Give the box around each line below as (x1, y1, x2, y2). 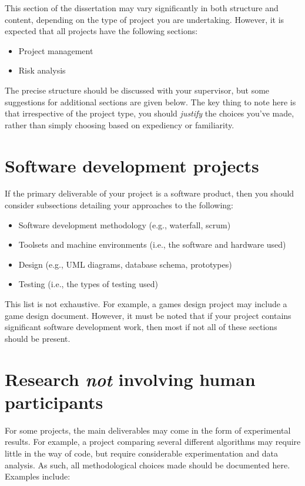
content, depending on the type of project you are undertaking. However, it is (5, 13, 284, 25)
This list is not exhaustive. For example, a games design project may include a (5, 298, 287, 310)
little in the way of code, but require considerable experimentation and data (5, 447, 278, 459)
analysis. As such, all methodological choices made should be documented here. (5, 458, 290, 471)
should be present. (5, 332, 71, 344)
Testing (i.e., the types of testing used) (18, 278, 158, 290)
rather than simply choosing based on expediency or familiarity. (5, 118, 234, 131)
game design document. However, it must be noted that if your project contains (5, 309, 291, 321)
